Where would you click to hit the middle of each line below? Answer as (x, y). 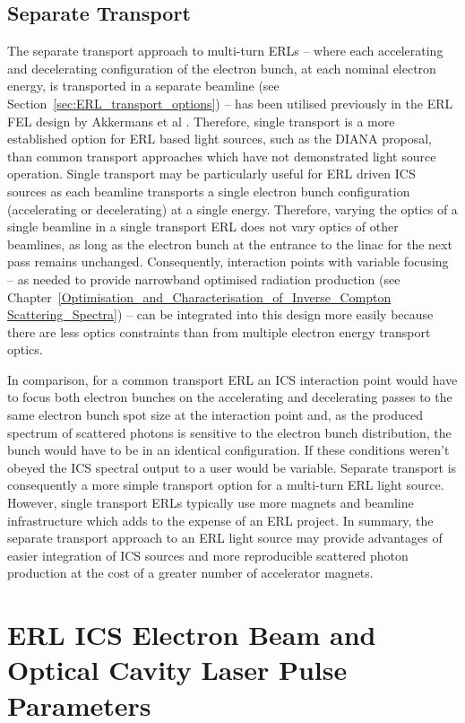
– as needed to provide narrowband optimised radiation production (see (204, 279)
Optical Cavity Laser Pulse (177, 670)
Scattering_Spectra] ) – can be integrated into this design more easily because (220, 314)
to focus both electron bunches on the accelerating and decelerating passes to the (230, 397)
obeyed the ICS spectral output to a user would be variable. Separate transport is (232, 467)
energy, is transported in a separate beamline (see (143, 86)
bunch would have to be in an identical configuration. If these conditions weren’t (228, 450)
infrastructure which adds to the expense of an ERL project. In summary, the (220, 520)
